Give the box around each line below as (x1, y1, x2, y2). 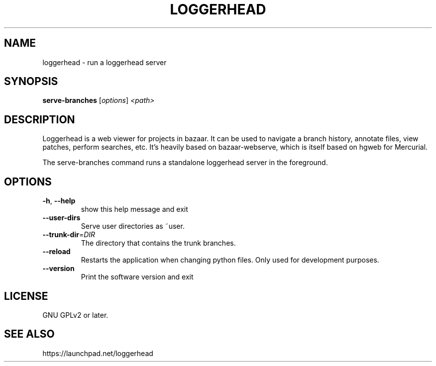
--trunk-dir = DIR (42, 230, 96, 239)
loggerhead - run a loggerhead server (42, 58, 167, 67)
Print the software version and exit (81, 273, 194, 281)
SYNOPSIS (4, 75, 58, 88)
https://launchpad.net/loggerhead (42, 349, 153, 358)
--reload (42, 247, 71, 256)
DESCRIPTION (4, 113, 75, 126)
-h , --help (42, 196, 76, 205)
